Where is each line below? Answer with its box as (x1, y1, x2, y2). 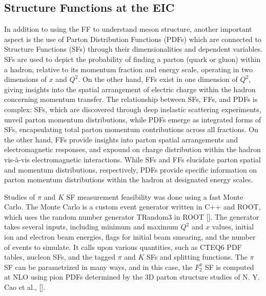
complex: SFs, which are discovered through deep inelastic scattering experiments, (4, 103, 261, 114)
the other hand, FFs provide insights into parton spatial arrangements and (4, 134, 238, 144)
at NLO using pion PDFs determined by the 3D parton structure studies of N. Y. (4, 271, 260, 282)
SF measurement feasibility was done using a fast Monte (66, 191, 243, 202)
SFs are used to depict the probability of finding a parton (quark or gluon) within (4, 53, 261, 64)
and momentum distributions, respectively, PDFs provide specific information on (4, 164, 257, 175)
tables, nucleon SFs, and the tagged (4, 251, 115, 262)
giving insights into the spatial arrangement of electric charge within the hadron (4, 83, 256, 94)
